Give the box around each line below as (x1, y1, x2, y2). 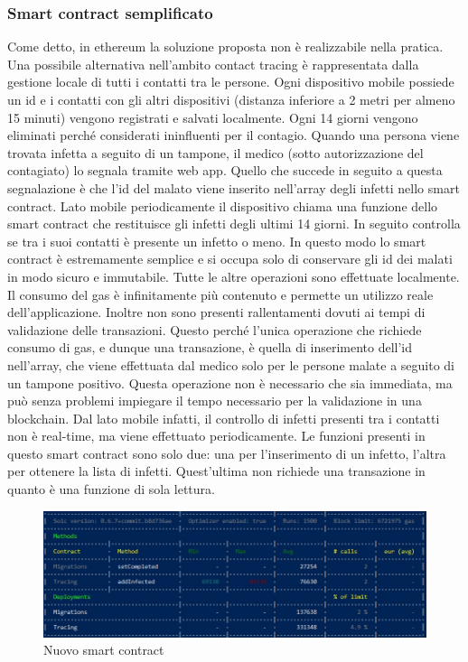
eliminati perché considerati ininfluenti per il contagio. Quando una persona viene (7, 126, 460, 145)
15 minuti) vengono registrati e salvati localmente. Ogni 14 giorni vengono (7, 107, 418, 126)
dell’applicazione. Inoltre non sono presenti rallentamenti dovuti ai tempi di (7, 303, 426, 322)
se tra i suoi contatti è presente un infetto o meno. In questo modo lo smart (7, 231, 426, 250)
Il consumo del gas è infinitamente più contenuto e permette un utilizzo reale (7, 284, 434, 303)
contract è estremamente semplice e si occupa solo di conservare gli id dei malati (7, 249, 453, 268)
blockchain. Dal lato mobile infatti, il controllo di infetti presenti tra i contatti (7, 408, 440, 427)
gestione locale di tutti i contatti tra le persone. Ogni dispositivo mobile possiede (7, 72, 454, 91)
